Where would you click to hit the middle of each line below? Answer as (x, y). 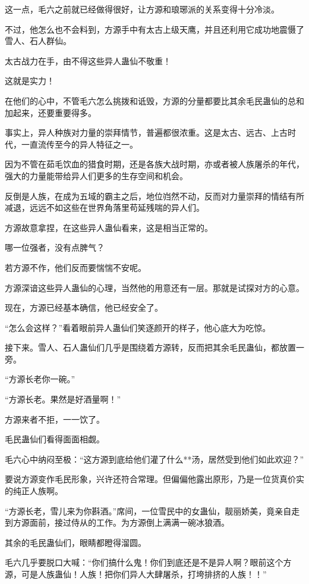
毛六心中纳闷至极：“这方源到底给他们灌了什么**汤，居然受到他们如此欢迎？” (154, 459)
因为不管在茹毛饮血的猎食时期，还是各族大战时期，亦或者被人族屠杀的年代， (154, 164)
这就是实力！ (30, 81)
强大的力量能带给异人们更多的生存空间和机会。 (96, 175)
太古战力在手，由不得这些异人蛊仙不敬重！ (88, 60)
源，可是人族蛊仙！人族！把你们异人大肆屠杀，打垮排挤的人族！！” (136, 574)
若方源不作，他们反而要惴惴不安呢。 (75, 267)
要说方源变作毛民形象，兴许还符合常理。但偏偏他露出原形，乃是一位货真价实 (154, 479)
